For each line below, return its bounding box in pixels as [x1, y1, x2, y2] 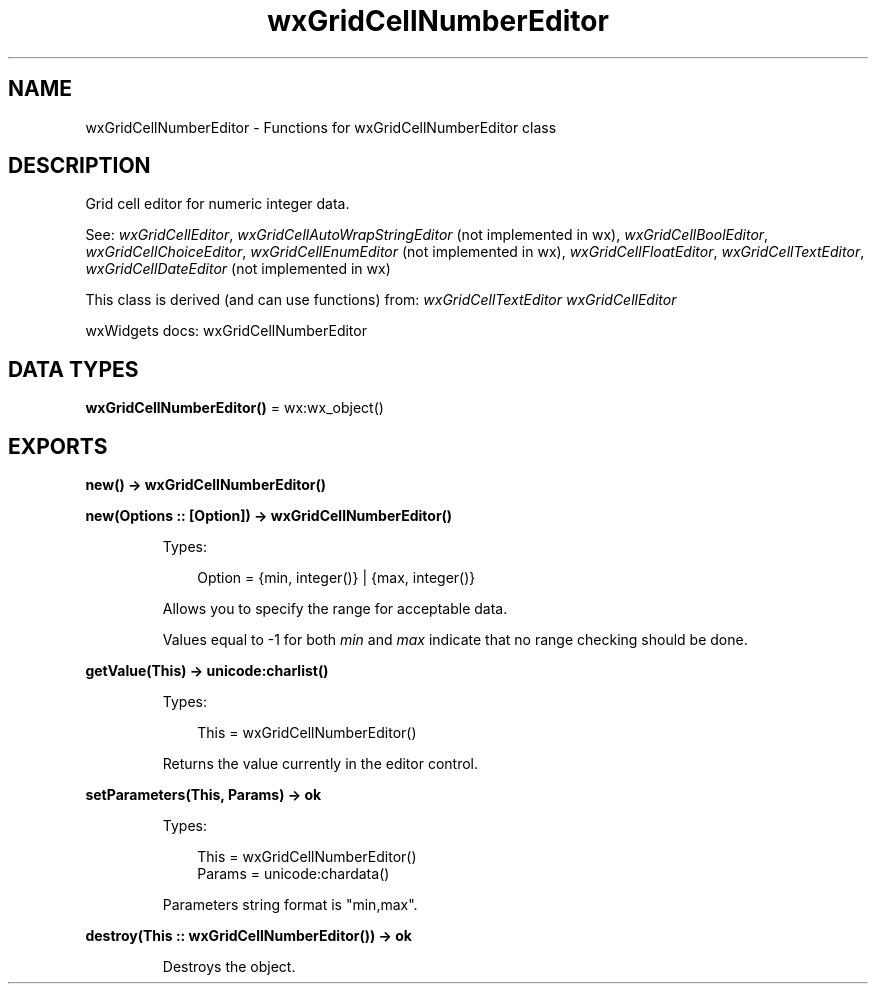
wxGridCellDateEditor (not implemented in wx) [85, 260, 391, 278]
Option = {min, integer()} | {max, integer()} [197, 569, 476, 587]
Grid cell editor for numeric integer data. [85, 195, 350, 213]
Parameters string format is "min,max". [162, 896, 418, 914]
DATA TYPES [8, 356, 139, 382]
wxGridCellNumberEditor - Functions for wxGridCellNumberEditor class [85, 118, 557, 136]
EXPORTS [8, 433, 108, 459]
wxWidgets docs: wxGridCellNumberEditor [85, 322, 367, 340]
